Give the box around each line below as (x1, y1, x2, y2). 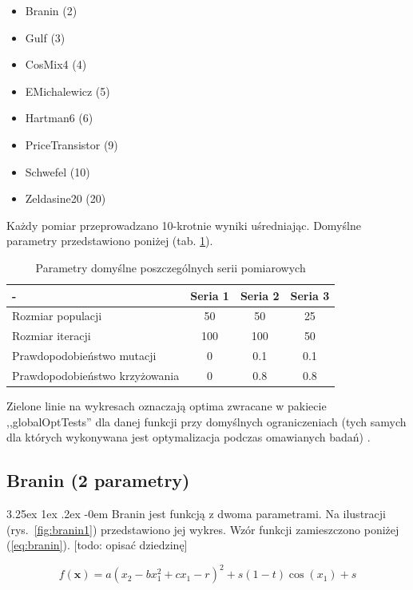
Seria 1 (190, 287, 229, 303)
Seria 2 (240, 287, 280, 303)
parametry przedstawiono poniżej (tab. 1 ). (6, 232, 213, 249)
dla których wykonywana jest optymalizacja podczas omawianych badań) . (6, 429, 371, 445)
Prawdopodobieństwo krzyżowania (12, 366, 180, 383)
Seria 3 (290, 287, 330, 303)
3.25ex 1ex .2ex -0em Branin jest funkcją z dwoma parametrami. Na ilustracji (6, 505, 386, 521)
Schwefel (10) (25, 163, 90, 180)
